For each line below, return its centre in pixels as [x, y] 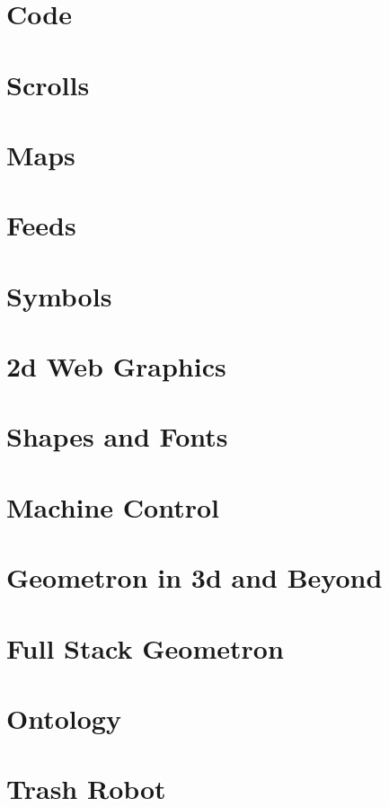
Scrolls [48, 84]
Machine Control [113, 506]
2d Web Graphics [116, 366]
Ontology [64, 718]
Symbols [59, 295]
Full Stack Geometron [145, 647]
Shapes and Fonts [117, 436]
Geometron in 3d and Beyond [194, 577]
